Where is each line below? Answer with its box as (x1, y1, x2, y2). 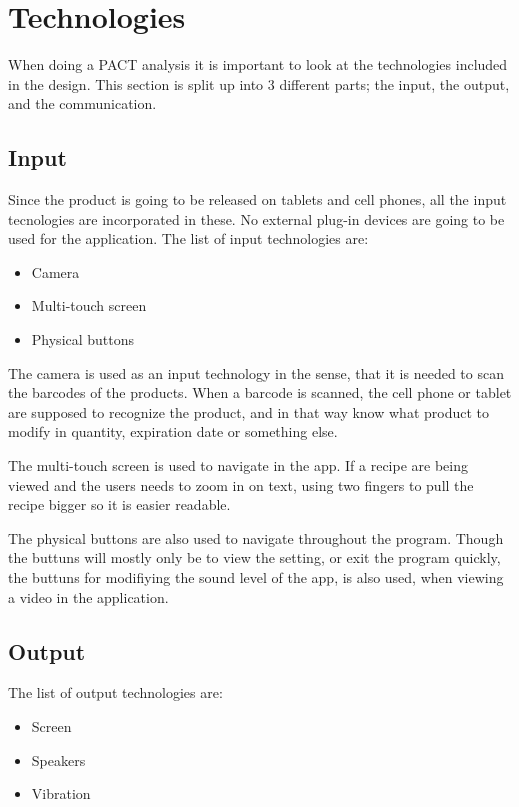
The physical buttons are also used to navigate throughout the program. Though (8, 527, 504, 548)
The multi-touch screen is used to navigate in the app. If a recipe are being (8, 455, 468, 476)
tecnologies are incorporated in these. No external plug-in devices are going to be (8, 208, 505, 229)
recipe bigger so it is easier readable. (8, 494, 231, 515)
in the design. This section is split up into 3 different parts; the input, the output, (8, 73, 510, 94)
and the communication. (8, 93, 157, 114)
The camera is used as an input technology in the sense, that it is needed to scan (8, 362, 504, 383)
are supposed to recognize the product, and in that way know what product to (8, 401, 489, 422)
